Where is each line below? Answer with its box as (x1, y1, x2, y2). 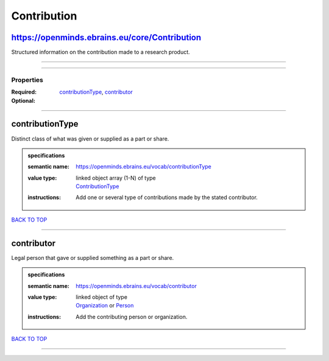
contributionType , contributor (59, 88, 133, 96)
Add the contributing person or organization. (76, 313, 188, 320)
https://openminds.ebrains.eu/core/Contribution (11, 32, 202, 43)
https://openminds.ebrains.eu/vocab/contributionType (76, 163, 211, 170)
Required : (11, 88, 37, 96)
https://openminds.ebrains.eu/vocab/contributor (76, 282, 197, 289)
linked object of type (76, 293, 128, 301)
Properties (11, 75, 44, 84)
